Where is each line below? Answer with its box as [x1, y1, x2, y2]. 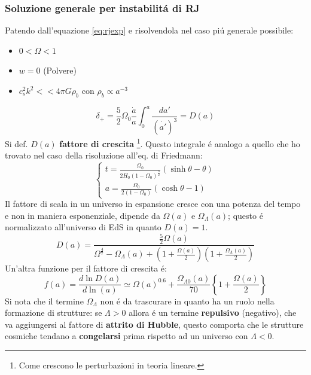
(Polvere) [43, 64, 77, 77]
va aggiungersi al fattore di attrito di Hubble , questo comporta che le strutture [5, 318, 304, 330]
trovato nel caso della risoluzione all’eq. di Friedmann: [5, 149, 203, 161]
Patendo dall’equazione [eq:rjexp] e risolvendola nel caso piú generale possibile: [5, 24, 294, 36]
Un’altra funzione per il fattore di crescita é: [5, 262, 167, 275]
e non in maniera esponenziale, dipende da [5, 209, 160, 221]
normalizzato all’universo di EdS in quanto [5, 221, 161, 233]
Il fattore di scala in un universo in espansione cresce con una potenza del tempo [5, 197, 301, 210]
